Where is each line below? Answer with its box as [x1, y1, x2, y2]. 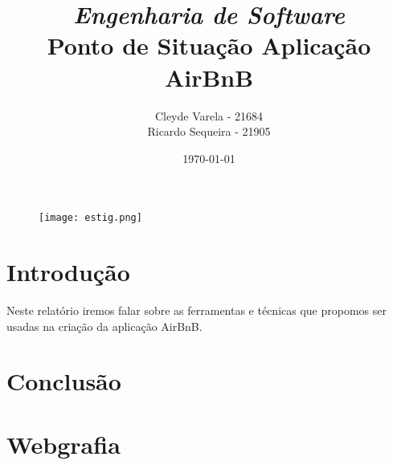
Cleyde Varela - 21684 [154, 107, 264, 124]
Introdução [6, 255, 130, 288]
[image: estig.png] [39, 212, 142, 224]
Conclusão [6, 365, 121, 398]
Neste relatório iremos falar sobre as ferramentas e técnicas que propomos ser [6, 302, 387, 319]
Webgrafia [6, 427, 121, 460]
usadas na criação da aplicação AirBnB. [6, 317, 203, 334]
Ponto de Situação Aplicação [47, 29, 371, 62]
